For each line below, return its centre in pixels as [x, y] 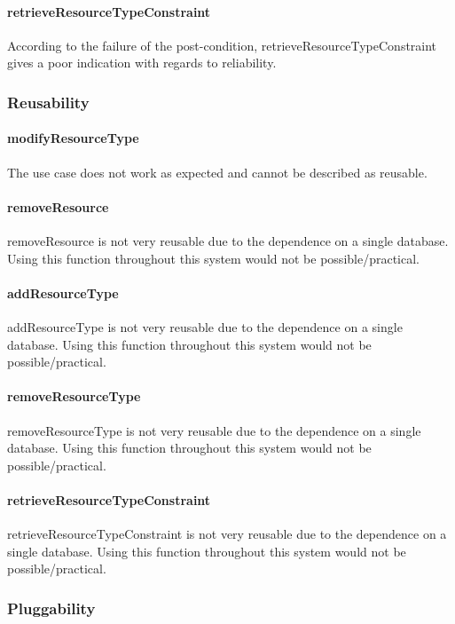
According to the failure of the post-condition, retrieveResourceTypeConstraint [222, 45]
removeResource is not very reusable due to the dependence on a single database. [228, 241]
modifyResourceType [73, 138]
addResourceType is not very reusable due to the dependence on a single [205, 327]
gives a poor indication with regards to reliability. [142, 63]
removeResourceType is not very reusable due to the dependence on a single [214, 430]
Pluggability [51, 608]
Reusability [48, 102]
